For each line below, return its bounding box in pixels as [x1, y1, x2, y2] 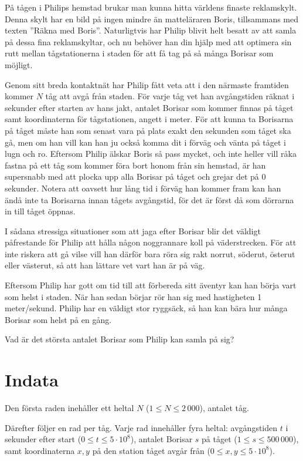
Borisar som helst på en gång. [5, 313, 112, 325]
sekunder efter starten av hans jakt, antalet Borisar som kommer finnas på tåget [5, 101, 294, 113]
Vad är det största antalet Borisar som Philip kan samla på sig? [5, 333, 234, 345]
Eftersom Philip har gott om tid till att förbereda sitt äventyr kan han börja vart [5, 279, 297, 291]
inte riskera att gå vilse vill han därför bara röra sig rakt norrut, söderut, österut [5, 247, 295, 260]
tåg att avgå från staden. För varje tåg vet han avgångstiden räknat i [45, 90, 295, 102]
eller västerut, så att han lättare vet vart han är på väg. [5, 259, 205, 271]
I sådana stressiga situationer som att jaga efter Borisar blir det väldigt [5, 224, 261, 237]
